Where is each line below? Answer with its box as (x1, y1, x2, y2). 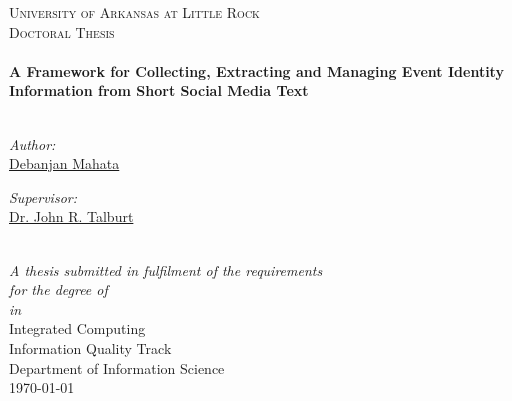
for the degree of (9, 279, 108, 300)
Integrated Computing (9, 318, 146, 339)
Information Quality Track (9, 337, 172, 358)
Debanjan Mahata (9, 153, 120, 174)
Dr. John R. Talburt (9, 206, 134, 227)
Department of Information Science (9, 357, 225, 378)
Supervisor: (9, 186, 77, 207)
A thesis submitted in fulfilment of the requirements (9, 259, 323, 280)
